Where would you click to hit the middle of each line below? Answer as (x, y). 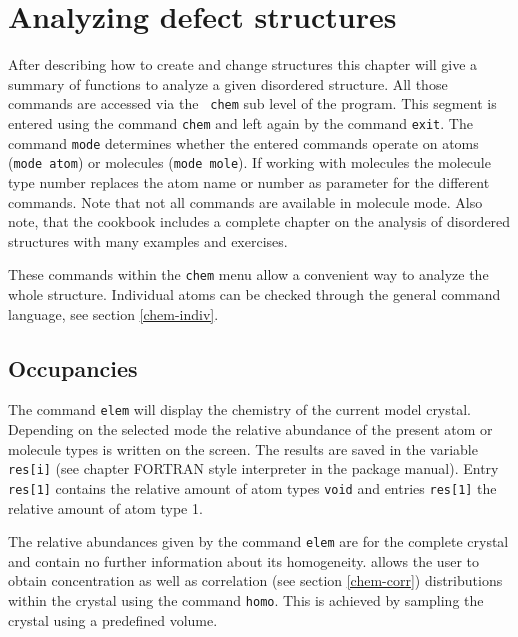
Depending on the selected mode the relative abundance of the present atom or (250, 429)
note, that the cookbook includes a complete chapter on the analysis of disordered (259, 221)
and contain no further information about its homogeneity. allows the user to (243, 560)
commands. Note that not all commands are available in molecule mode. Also (245, 201)
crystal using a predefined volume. (113, 619)
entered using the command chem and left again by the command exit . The (240, 122)
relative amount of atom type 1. (105, 507)
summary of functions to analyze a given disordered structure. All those (228, 83)
